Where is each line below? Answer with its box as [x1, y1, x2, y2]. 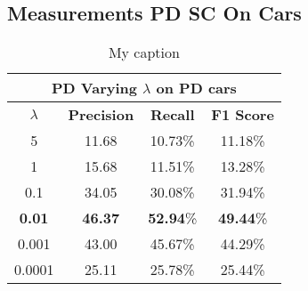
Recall [150, 104, 195, 125]
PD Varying [52, 77, 137, 99]
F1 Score [211, 104, 274, 125]
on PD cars [156, 77, 237, 99]
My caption [108, 42, 180, 63]
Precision [68, 104, 134, 125]
